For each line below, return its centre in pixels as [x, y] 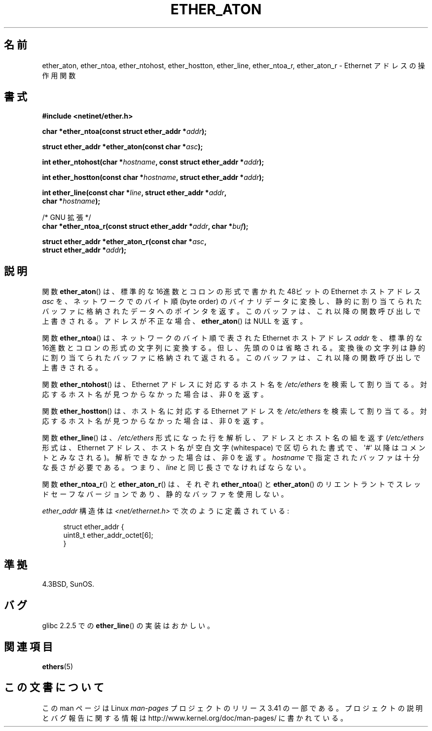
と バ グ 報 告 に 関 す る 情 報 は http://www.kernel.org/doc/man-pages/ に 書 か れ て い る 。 [195, 718]
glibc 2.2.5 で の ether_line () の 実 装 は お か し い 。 [128, 625]
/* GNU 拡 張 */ [67, 217]
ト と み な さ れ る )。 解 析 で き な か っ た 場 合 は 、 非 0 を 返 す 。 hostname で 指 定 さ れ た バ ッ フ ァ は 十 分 [231, 458]
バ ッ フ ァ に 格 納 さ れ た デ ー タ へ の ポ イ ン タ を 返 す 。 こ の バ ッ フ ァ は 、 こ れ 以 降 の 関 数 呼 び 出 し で [231, 311]
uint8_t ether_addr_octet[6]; [108, 535]
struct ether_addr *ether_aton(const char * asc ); [123, 147]
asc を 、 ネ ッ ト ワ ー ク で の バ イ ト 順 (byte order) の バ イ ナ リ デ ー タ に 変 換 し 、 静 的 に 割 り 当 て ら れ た [232, 301]
